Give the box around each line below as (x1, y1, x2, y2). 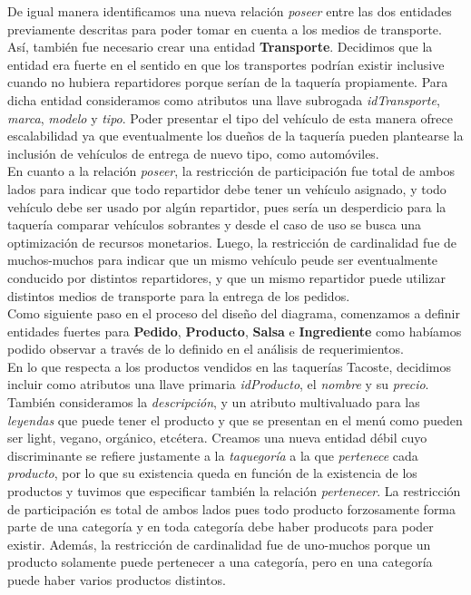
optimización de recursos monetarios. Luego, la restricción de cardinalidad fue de (7, 232, 457, 251)
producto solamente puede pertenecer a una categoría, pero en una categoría (7, 552, 433, 571)
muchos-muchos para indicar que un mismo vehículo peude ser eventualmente (7, 250, 438, 269)
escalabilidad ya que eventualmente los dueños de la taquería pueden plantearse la (7, 126, 464, 145)
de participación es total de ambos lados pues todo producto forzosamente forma (7, 499, 456, 518)
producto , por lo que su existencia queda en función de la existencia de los (7, 463, 417, 483)
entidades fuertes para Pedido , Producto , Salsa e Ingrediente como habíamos (7, 321, 462, 340)
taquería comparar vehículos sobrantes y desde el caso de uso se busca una (7, 215, 422, 234)
